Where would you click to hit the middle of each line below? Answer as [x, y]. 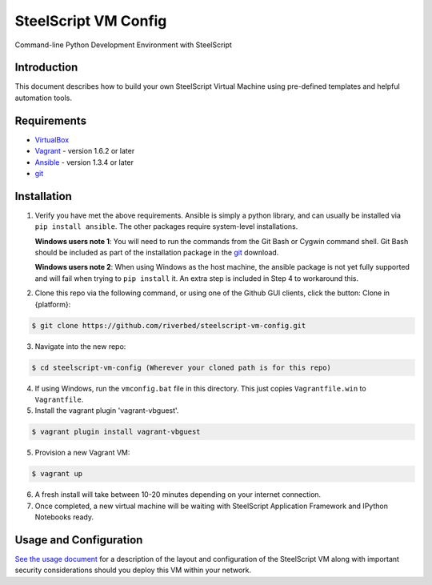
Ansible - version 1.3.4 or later [84, 162]
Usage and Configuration [79, 540]
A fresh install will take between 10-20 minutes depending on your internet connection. [178, 495]
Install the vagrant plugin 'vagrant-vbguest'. [107, 411]
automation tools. [43, 98]
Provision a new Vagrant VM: [82, 453]
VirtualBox [52, 139]
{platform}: [53, 304]
